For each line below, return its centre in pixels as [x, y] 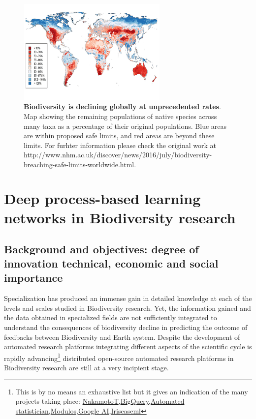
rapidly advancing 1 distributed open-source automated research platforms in [119, 357]
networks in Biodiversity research [120, 217]
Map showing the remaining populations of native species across [120, 116]
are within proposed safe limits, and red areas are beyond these [119, 135]
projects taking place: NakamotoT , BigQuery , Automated [100, 401]
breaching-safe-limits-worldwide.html [79, 164]
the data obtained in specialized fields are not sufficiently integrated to [111, 317]
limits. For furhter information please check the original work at [120, 145]
